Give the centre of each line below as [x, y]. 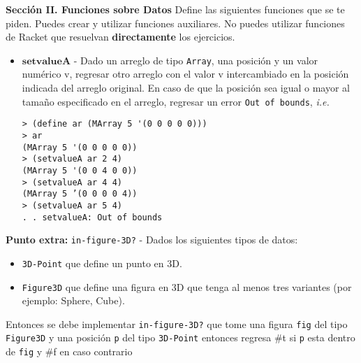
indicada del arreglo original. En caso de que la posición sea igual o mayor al [186, 88]
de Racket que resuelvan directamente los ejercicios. [120, 37]
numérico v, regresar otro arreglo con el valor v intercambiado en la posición [185, 74]
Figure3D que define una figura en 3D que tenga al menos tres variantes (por [187, 286]
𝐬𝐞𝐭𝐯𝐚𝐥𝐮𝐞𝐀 [46, 61]
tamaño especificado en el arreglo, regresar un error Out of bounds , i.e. [176, 101]
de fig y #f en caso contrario [69, 351]
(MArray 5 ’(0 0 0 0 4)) [80, 194]
